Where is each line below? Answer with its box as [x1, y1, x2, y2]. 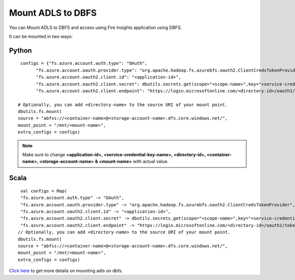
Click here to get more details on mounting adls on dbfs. [9, 268, 123, 274]
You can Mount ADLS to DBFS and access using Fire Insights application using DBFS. [9, 25, 182, 30]
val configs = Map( [20, 188, 67, 194]
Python [9, 46, 32, 55]
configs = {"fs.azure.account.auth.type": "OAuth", [20, 60, 147, 66]
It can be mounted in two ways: [9, 33, 73, 39]
